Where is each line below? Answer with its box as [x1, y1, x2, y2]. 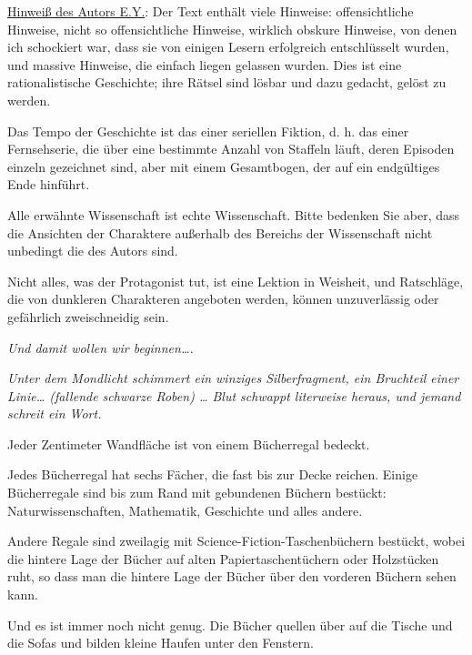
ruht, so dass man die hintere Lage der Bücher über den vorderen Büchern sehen [7, 567, 457, 586]
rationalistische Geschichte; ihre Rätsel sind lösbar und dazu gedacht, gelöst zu [7, 73, 447, 92]
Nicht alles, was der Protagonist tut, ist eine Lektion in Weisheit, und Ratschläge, [7, 271, 464, 290]
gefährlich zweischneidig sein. [7, 307, 169, 326]
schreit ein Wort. [7, 404, 102, 423]
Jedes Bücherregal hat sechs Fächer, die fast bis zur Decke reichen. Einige [7, 465, 418, 484]
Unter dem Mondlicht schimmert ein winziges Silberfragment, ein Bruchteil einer [7, 368, 459, 388]
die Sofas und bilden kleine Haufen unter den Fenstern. [7, 633, 314, 652]
